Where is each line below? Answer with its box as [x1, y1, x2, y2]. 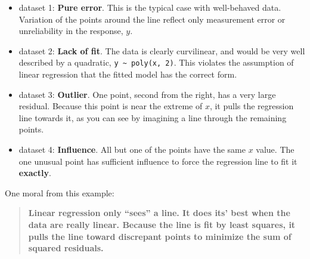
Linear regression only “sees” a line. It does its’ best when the [28, 206, 290, 219]
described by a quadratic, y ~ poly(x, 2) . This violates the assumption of [18, 56, 294, 69]
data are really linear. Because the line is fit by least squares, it [28, 218, 296, 230]
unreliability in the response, [18, 24, 123, 37]
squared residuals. [28, 242, 104, 254]
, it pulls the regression [209, 100, 294, 112]
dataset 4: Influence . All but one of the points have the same [18, 143, 246, 155]
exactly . [18, 166, 51, 179]
